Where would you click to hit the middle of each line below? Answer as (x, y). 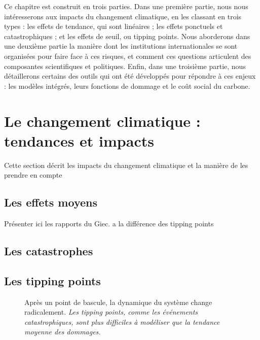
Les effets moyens (51, 202)
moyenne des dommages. (63, 332)
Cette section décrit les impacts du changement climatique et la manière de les (126, 165)
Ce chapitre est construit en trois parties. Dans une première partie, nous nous (126, 6)
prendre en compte (33, 175)
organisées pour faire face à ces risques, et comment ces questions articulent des (128, 56)
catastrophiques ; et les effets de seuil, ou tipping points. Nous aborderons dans (127, 36)
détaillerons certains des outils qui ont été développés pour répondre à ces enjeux (130, 76)
